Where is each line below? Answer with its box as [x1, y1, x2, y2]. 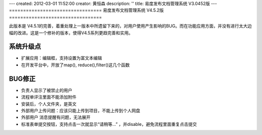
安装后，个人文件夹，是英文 [21, 101, 77, 106]
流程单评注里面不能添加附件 [21, 94, 77, 100]
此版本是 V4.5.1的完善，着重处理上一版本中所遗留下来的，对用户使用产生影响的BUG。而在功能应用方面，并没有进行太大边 [9, 23, 252, 29]
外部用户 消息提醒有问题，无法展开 [21, 114, 91, 120]
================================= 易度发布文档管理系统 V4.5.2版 [9, 7, 164, 13]
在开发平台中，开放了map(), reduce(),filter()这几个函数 [21, 62, 130, 68]
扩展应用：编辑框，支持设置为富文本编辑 [21, 55, 102, 61]
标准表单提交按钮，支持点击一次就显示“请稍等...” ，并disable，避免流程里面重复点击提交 [21, 121, 197, 127]
